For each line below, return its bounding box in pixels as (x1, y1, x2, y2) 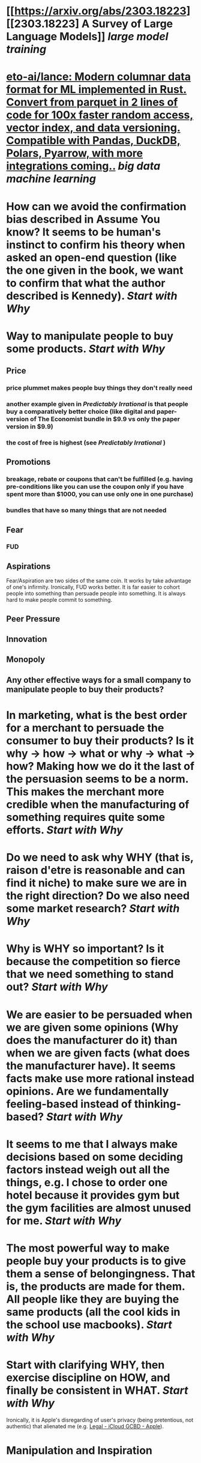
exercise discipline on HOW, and (6, 1371, 170, 1385)
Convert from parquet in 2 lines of (6, 95, 178, 109)
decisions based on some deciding (6, 1150, 184, 1163)
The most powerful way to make (6, 1241, 170, 1255)
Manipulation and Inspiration (6, 1444, 153, 1458)
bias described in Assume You (6, 212, 160, 226)
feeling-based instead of (6, 1097, 132, 1110)
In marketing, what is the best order (6, 709, 187, 722)
